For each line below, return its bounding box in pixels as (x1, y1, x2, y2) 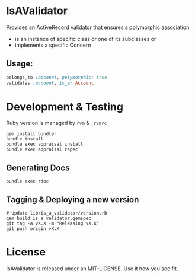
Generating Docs (6, 162, 70, 172)
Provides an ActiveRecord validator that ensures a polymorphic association (6, 24, 190, 31)
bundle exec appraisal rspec (6, 146, 78, 152)
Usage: (6, 59, 34, 69)
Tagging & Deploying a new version (6, 194, 139, 204)
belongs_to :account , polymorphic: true (6, 74, 108, 81)
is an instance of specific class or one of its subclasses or (14, 35, 156, 42)
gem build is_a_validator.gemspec (6, 215, 92, 222)
